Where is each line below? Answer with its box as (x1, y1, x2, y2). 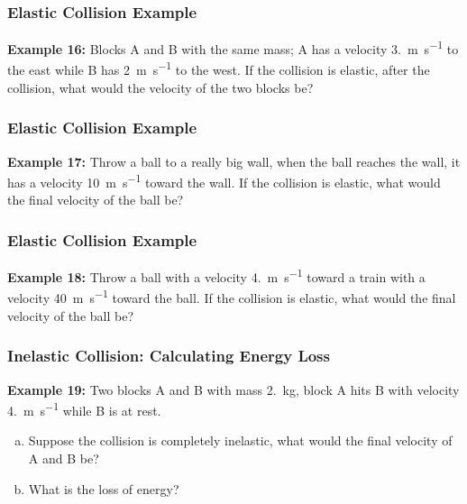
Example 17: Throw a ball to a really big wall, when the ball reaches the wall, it (7, 151, 461, 170)
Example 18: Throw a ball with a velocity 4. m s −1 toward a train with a (7, 265, 426, 286)
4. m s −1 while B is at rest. (7, 399, 161, 419)
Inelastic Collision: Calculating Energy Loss (7, 344, 330, 367)
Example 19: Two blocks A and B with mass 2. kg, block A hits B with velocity (7, 380, 460, 399)
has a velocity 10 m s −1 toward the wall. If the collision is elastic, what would (7, 170, 441, 191)
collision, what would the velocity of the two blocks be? (7, 78, 314, 96)
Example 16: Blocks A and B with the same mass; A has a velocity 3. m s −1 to (7, 37, 459, 58)
